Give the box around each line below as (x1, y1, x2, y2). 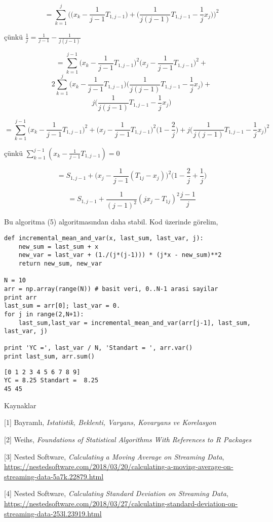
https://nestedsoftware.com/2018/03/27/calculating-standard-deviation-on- (4, 498, 238, 508)
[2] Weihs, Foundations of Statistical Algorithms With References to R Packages (4, 434, 252, 444)
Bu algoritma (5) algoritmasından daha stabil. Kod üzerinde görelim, (4, 216, 218, 227)
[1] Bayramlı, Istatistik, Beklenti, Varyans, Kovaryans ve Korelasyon (4, 417, 216, 428)
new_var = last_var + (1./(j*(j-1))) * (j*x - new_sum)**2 (18, 251, 222, 259)
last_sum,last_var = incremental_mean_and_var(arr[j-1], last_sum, (18, 319, 251, 327)
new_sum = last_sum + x (18, 243, 99, 250)
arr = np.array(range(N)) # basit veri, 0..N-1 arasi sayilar (4, 285, 218, 292)
